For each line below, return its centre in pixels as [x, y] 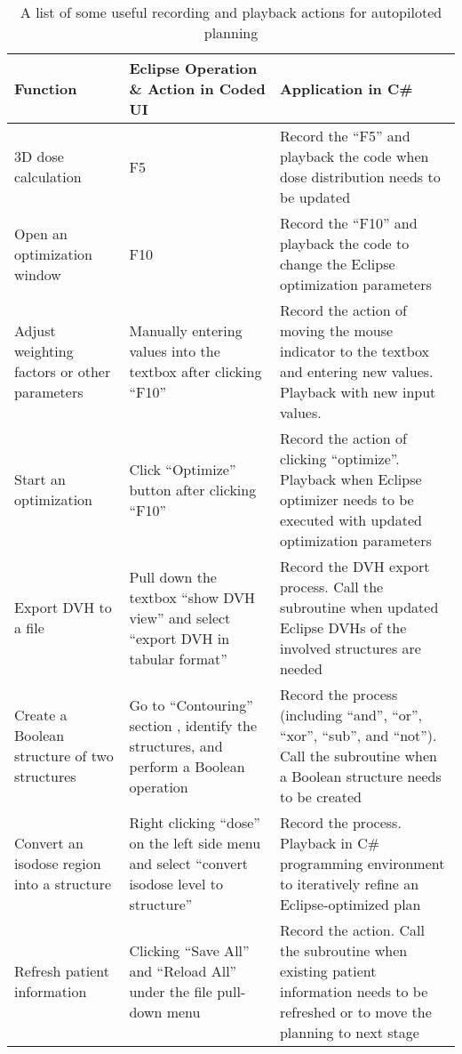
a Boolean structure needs [360, 776]
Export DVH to [63, 607]
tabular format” [178, 658]
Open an [41, 233]
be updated [315, 197]
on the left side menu [195, 843]
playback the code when [354, 156]
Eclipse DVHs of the [343, 628]
